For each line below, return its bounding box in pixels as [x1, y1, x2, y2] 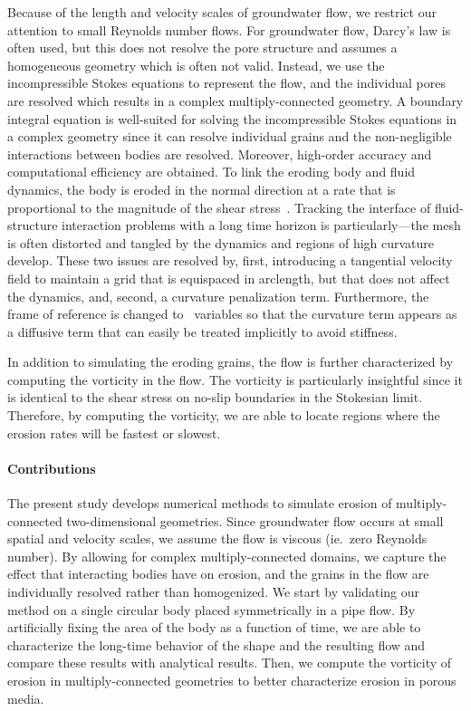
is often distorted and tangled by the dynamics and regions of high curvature [7, 233, 435, 252]
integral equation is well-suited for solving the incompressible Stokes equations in [7, 109, 457, 128]
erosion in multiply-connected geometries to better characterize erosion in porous [7, 670, 457, 689]
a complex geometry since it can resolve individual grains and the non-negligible [7, 127, 452, 146]
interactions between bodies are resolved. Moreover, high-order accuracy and [7, 144, 432, 163]
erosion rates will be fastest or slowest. [7, 423, 221, 442]
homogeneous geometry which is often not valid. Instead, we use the [7, 55, 385, 74]
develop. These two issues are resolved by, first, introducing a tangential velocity [7, 251, 453, 270]
